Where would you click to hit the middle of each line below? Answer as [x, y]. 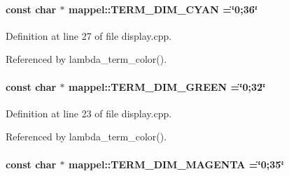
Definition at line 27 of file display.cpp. [89, 35]
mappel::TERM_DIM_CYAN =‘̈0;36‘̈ [163, 9]
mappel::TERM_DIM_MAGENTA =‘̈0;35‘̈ [176, 164]
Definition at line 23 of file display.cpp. [89, 113]
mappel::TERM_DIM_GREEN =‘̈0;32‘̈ [167, 86]
